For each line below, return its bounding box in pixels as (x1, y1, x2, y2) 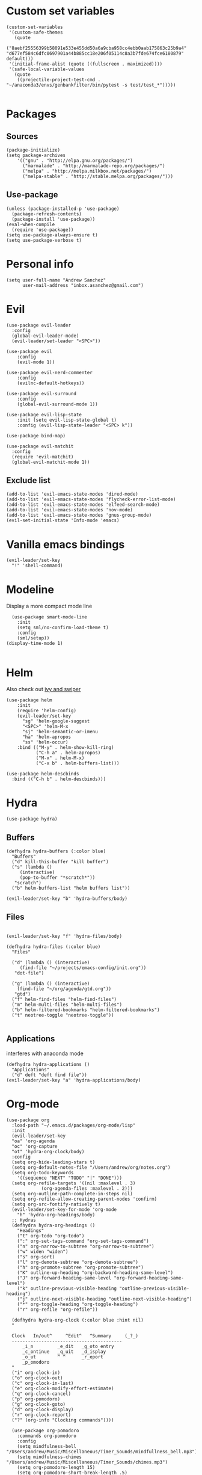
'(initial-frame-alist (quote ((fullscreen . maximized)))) (8, 61, 163, 67)
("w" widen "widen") (17, 1248, 69, 1255)
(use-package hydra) (6, 816, 58, 822)
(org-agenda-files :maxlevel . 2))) (41, 1185, 133, 1192)
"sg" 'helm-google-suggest (22, 718, 90, 724)
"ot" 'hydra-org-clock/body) (11, 1148, 85, 1154)
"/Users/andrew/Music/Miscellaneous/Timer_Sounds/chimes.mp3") (6, 1459, 168, 1465)
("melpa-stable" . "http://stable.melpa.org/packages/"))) (22, 173, 173, 179)
